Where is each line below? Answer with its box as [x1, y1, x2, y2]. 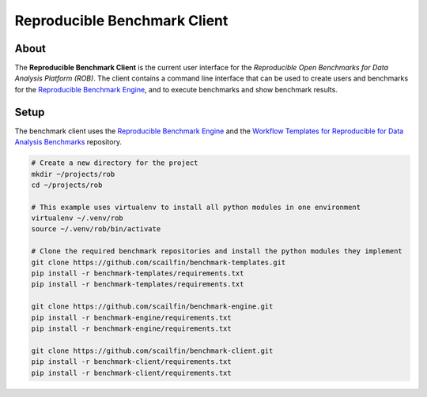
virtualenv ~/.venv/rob [31, 214, 124, 223]
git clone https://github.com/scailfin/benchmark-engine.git [31, 302, 274, 311]
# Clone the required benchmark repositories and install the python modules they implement [31, 247, 402, 256]
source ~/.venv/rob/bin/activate [31, 225, 161, 234]
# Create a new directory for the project [31, 159, 198, 167]
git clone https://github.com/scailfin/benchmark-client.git [31, 346, 274, 355]
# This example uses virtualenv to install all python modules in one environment [31, 202, 361, 212]
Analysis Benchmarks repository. [14, 137, 123, 147]
